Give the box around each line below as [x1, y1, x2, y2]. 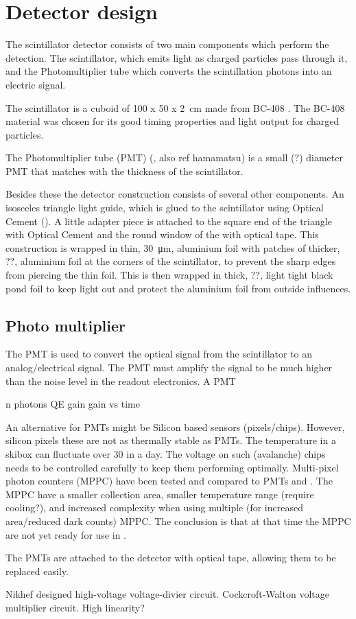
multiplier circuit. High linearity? [5, 600, 145, 614]
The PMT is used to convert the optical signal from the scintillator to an [5, 347, 313, 361]
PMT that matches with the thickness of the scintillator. [5, 163, 244, 178]
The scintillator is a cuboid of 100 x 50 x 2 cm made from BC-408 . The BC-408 [5, 100, 345, 115]
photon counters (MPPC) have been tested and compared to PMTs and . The [5, 474, 333, 488]
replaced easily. [5, 563, 69, 578]
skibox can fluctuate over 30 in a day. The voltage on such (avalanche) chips [5, 446, 326, 460]
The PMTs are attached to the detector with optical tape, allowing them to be [5, 550, 336, 565]
